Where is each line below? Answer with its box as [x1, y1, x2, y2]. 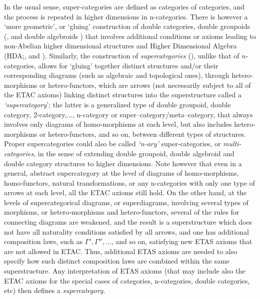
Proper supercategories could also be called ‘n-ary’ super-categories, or [4, 138, 221, 149]
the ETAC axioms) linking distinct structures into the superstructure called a [4, 89, 241, 100]
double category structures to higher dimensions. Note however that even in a [4, 158, 242, 168]
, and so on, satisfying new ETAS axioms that [111, 236, 252, 247]
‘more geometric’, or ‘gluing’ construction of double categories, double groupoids [4, 21, 250, 31]
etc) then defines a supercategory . [4, 285, 105, 296]
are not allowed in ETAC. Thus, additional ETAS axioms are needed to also [4, 246, 237, 256]
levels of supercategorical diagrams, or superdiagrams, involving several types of [4, 197, 248, 207]
